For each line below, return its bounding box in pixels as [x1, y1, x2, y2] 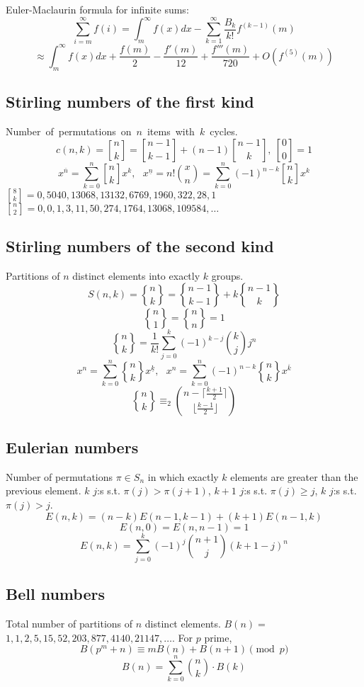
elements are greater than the [230, 469, 358, 484]
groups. [211, 268, 244, 283]
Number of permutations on [6, 123, 132, 138]
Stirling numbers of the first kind [6, 91, 254, 113]
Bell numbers [6, 583, 105, 605]
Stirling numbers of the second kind [6, 235, 274, 257]
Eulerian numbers [6, 436, 139, 458]
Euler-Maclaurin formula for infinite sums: [6, 2, 189, 16]
